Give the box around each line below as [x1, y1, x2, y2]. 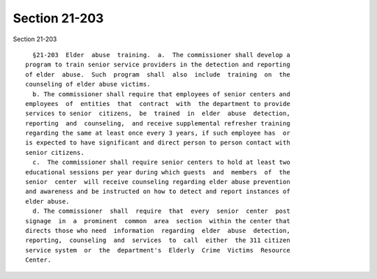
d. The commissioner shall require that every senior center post [32, 207, 290, 216]
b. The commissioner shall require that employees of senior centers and [32, 90, 290, 98]
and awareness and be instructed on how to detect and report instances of [25, 188, 290, 195]
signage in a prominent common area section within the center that [25, 217, 290, 225]
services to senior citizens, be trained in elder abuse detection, [25, 110, 290, 118]
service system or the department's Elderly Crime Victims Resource [25, 246, 290, 254]
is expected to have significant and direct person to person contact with [25, 139, 290, 146]
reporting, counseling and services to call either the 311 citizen [25, 236, 290, 244]
